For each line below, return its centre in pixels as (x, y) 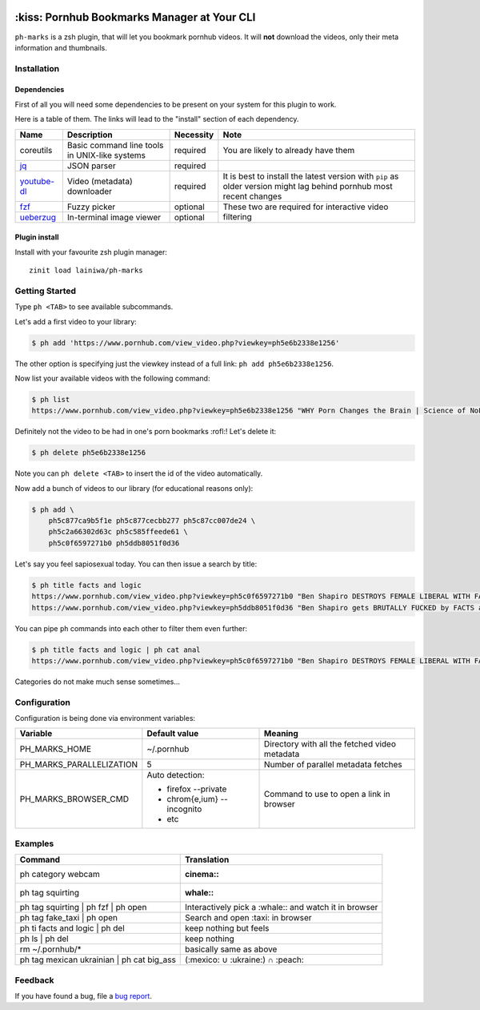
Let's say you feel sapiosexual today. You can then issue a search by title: (136, 564)
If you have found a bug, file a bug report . (83, 996)
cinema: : (202, 875)
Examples (34, 843)
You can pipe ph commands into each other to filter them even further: (131, 628)
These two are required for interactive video (306, 207)
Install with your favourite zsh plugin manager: (91, 251)
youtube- (37, 181)
